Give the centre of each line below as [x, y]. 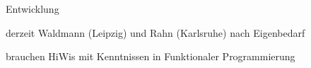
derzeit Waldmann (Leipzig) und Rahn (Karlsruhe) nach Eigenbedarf [155, 32]
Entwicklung [33, 8]
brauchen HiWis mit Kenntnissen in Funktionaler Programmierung [151, 56]
